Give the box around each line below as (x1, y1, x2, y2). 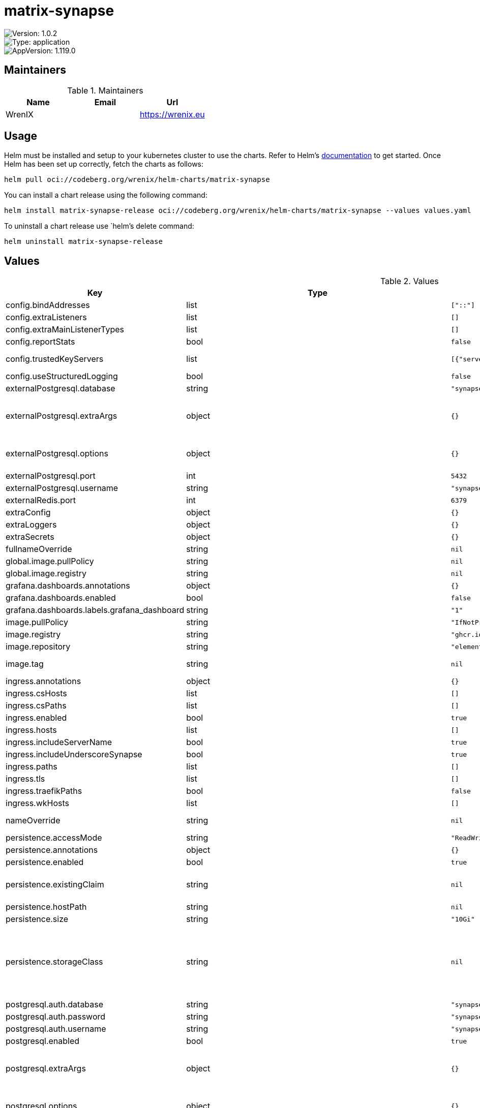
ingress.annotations (6, 676, 81, 687)
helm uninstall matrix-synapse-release (4, 237, 163, 246)
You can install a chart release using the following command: (4, 191, 207, 200)
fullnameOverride (6, 544, 72, 555)
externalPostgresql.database (6, 383, 115, 394)
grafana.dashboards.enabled (6, 593, 116, 603)
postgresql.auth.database (6, 999, 104, 1010)
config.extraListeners (6, 312, 87, 323)
